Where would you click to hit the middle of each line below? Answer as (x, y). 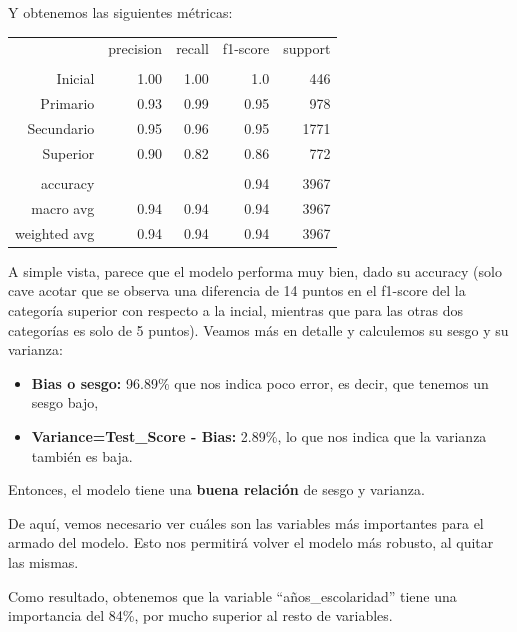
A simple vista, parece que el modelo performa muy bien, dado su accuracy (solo (255, 270)
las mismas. (43, 561)
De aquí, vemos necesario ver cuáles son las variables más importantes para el (246, 522)
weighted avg (55, 232)
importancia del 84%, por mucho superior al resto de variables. (200, 615)
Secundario (61, 128)
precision (135, 48)
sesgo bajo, (65, 402)
